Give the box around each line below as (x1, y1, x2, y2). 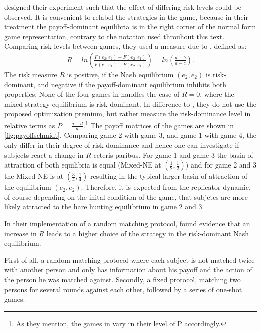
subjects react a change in (4, 149, 84, 160)
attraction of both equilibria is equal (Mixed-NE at (4, 159, 161, 170)
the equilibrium (4, 182, 51, 192)
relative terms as (4, 120, 55, 130)
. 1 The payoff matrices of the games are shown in (83, 118, 234, 130)
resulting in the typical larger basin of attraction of (90, 171, 247, 181)
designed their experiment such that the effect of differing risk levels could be (4, 2, 241, 12)
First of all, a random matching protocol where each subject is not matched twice (4, 254, 255, 265)
